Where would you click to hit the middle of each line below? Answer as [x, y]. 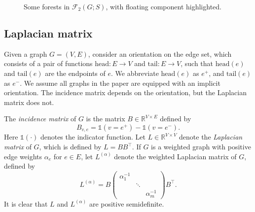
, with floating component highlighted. [164, 6]
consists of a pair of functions [48, 63]
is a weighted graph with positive [201, 146]
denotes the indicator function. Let [93, 137]
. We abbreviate [135, 73]
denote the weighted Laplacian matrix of [175, 156]
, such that [197, 63]
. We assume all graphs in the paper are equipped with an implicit [120, 83]
